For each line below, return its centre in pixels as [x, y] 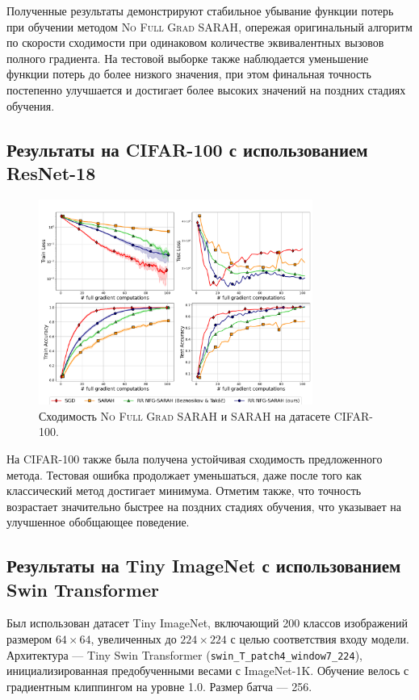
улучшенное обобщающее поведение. [98, 522]
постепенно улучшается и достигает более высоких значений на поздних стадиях [206, 89]
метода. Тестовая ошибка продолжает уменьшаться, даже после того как [184, 474]
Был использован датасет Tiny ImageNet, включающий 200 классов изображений [207, 623]
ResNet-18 [51, 172]
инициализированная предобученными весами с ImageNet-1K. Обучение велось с [208, 671]
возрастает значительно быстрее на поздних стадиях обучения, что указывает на [204, 506]
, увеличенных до [134, 639]
